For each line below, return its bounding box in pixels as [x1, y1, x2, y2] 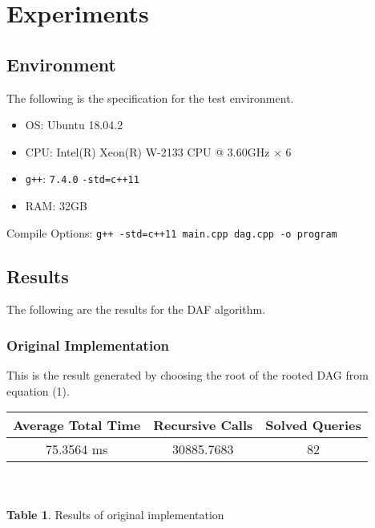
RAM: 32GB [25, 197, 87, 214]
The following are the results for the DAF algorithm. [6, 301, 266, 318]
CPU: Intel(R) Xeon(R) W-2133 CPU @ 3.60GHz [25, 143, 270, 160]
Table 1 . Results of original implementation [6, 506, 224, 522]
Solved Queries [265, 416, 361, 435]
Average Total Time [13, 416, 141, 435]
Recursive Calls [153, 416, 253, 435]
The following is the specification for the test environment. [6, 89, 294, 106]
